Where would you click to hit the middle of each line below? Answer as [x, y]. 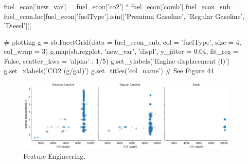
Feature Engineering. [54, 156]
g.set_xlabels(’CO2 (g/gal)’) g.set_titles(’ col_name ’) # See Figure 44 [109, 70]
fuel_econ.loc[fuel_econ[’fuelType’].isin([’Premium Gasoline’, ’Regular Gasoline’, [124, 16]
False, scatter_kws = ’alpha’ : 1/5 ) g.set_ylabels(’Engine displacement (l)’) [117, 60]
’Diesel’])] [18, 25]
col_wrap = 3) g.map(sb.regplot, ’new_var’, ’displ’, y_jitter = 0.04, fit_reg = [121, 51]
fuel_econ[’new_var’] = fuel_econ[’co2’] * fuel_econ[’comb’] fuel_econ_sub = [121, 6]
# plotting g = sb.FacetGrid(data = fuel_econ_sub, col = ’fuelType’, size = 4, [123, 41]
